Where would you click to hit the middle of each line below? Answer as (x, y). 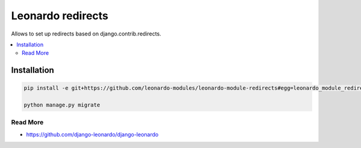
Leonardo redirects (60, 16)
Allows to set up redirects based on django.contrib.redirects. (86, 34)
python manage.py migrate (62, 105)
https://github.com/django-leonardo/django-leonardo (92, 134)
